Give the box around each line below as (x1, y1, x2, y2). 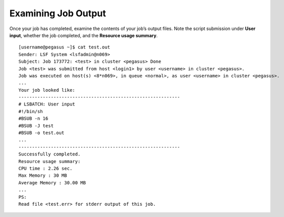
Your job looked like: (18, 87, 76, 93)
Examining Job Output (9, 8, 106, 19)
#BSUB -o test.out (18, 130, 65, 136)
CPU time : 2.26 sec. (18, 166, 73, 171)
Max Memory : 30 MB (18, 173, 67, 178)
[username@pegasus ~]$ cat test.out (18, 44, 110, 50)
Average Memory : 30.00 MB (18, 180, 86, 185)
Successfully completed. (18, 151, 81, 157)
